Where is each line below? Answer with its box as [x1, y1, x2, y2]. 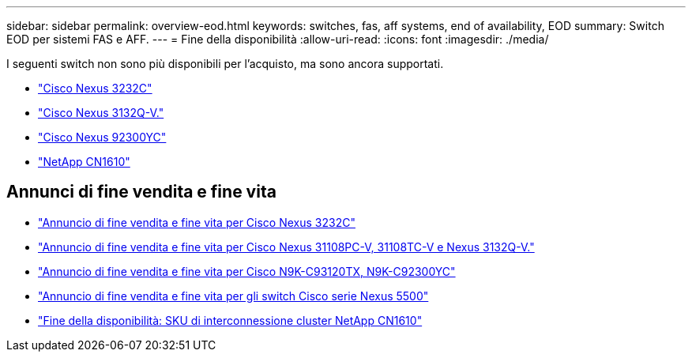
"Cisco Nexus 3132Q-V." [38, 106, 164, 119]
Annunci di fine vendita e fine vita [6, 182, 276, 202]
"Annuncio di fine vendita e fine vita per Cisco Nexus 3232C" [38, 215, 355, 229]
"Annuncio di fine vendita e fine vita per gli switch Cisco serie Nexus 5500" [38, 288, 429, 303]
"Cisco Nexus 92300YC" [38, 130, 167, 144]
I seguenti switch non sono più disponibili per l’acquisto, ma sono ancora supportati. [6, 57, 444, 70]
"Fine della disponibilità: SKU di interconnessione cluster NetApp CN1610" [38, 313, 423, 327]
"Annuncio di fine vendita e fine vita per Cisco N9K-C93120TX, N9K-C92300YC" [38, 264, 456, 278]
